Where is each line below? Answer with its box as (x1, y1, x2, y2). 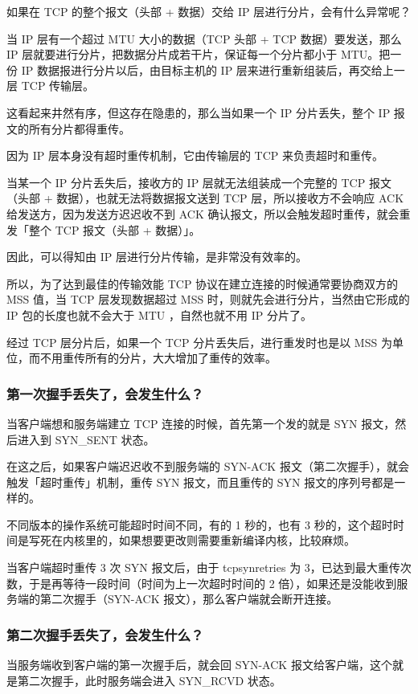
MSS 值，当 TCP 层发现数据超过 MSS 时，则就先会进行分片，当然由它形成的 (6, 291, 410, 308)
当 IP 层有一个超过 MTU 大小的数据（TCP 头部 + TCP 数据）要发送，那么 (6, 30, 402, 47)
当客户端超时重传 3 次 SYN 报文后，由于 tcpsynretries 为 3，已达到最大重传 (6, 559, 400, 576)
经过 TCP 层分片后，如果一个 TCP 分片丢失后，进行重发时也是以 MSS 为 (6, 333, 392, 350)
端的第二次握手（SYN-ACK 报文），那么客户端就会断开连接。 (17, 590, 338, 607)
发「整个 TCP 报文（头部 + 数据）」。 (6, 221, 201, 238)
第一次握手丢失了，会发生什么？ (6, 383, 204, 403)
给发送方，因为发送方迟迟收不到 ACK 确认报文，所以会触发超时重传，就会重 (6, 205, 411, 222)
